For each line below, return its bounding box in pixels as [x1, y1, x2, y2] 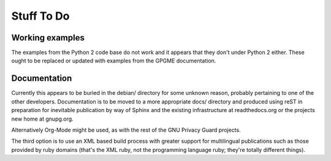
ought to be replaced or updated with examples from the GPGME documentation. [11, 57, 216, 64]
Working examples [11, 32, 85, 43]
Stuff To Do [11, 9, 70, 23]
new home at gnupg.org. [11, 115, 74, 122]
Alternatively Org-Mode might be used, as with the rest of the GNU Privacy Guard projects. [11, 126, 242, 133]
